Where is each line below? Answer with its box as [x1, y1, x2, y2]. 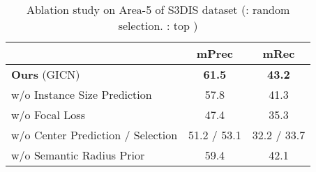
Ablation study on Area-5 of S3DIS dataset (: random [26, 1, 290, 17]
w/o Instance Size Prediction [11, 86, 152, 102]
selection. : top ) [118, 17, 198, 33]
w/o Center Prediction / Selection [11, 127, 178, 143]
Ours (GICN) [11, 66, 80, 82]
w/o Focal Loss [11, 107, 85, 123]
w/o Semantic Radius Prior [11, 147, 145, 163]
